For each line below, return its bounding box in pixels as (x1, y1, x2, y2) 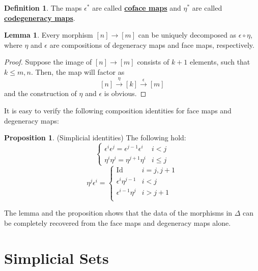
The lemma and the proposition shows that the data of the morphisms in (4, 207, 233, 218)
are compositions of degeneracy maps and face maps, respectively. (49, 39, 254, 50)
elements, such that (189, 56, 250, 67)
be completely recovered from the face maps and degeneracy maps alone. (4, 217, 231, 228)
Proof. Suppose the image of (4, 56, 92, 67)
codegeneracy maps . (4, 12, 75, 23)
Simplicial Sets (4, 247, 109, 268)
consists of (137, 56, 169, 67)
